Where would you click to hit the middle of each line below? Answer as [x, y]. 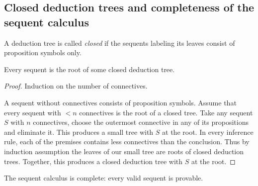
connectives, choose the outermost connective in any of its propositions [141, 122]
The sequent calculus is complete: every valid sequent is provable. [104, 178]
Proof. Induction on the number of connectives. [76, 86]
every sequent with [33, 112]
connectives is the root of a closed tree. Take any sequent [166, 112]
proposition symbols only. [43, 52]
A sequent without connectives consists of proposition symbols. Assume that [120, 102]
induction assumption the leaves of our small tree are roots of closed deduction [124, 151]
